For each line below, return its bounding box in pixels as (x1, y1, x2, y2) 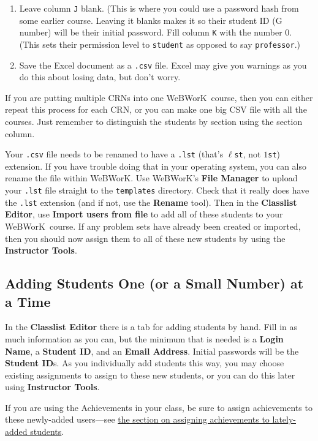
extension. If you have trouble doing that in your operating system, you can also (5, 159, 306, 172)
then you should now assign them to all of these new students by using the (5, 232, 286, 244)
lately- (272, 413, 297, 426)
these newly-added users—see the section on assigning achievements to (5, 413, 270, 426)
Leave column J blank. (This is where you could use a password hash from (19, 2, 299, 14)
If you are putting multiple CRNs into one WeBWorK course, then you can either (5, 91, 313, 104)
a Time (5, 292, 51, 311)
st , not (234, 148, 261, 160)
